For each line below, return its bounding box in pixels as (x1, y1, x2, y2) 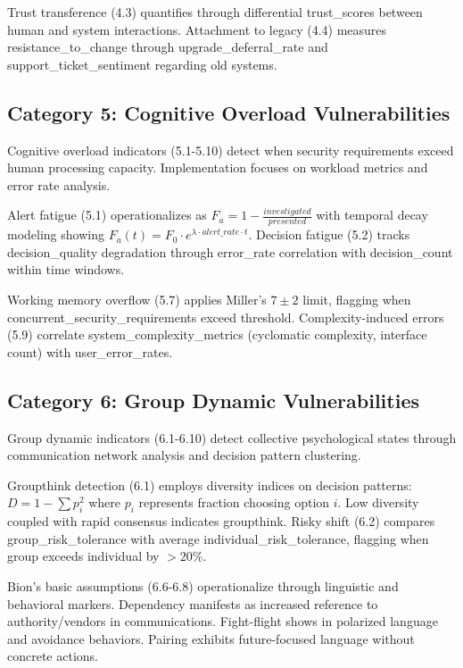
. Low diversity (337, 493, 419, 512)
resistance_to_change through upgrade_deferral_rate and (7, 38, 328, 56)
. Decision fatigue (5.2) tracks (248, 225, 410, 244)
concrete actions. (7, 647, 98, 665)
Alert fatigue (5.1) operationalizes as (7, 205, 207, 224)
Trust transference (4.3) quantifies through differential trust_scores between (7, 3, 423, 21)
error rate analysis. (7, 175, 111, 194)
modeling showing (7, 225, 104, 244)
